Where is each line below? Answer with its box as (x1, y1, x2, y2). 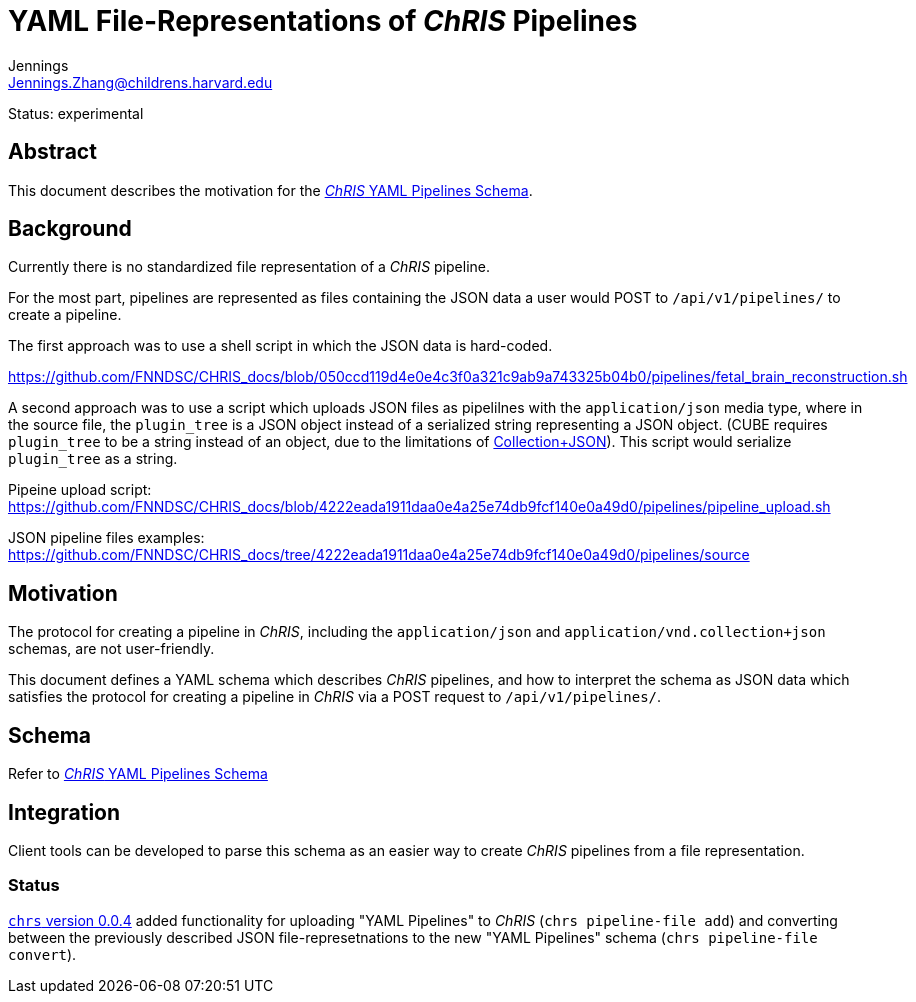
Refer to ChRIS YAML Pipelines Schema (8, 765, 268, 783)
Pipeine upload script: (8, 481, 152, 499)
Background (8, 216, 132, 242)
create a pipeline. (8, 306, 122, 324)
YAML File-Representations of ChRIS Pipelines (8, 4, 638, 38)
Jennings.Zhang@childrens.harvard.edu (8, 73, 273, 91)
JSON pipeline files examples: (8, 529, 205, 547)
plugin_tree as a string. (8, 450, 178, 468)
